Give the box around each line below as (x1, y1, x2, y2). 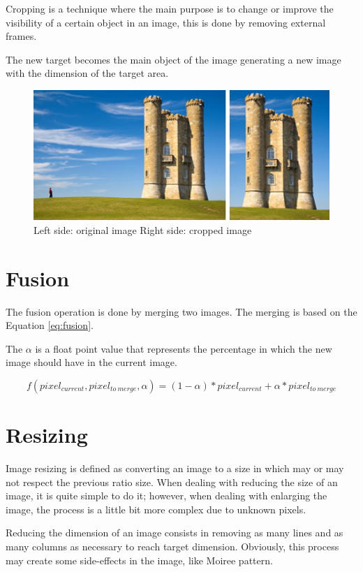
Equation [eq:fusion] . (6, 318, 94, 332)
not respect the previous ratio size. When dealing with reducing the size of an (6, 474, 338, 489)
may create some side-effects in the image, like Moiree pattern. (6, 552, 273, 567)
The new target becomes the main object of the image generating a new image (6, 52, 341, 66)
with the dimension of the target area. (6, 66, 169, 80)
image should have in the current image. (6, 355, 177, 369)
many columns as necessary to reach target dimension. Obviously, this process (6, 539, 339, 554)
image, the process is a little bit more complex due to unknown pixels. (6, 501, 306, 516)
